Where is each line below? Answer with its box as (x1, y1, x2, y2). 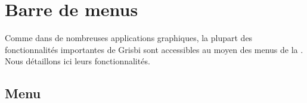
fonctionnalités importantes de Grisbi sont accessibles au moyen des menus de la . (5, 43, 303, 55)
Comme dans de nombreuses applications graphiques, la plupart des (5, 32, 253, 44)
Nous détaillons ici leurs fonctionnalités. (5, 55, 150, 67)
